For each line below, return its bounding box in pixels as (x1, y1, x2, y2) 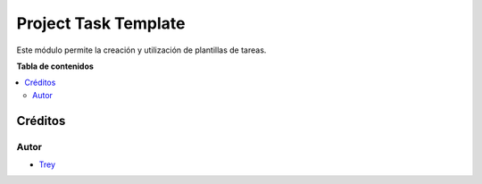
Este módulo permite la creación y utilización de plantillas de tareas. (16, 45, 267, 55)
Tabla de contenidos (16, 61, 94, 71)
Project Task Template (16, 13, 186, 33)
